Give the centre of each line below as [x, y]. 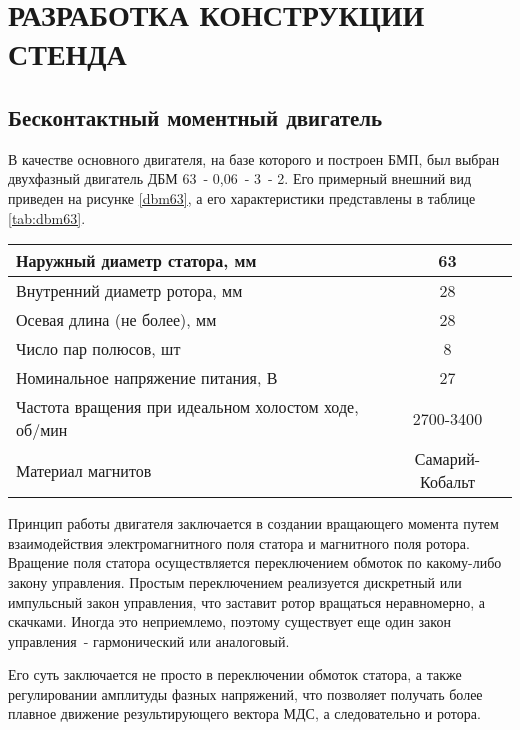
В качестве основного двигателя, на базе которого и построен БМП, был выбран [254, 158]
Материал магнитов [84, 470]
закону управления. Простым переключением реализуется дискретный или [235, 581]
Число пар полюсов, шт [98, 349]
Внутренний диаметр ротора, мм [129, 291]
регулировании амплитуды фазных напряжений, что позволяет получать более [245, 693]
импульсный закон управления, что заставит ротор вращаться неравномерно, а [246, 601]
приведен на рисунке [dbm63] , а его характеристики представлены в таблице [242, 197]
